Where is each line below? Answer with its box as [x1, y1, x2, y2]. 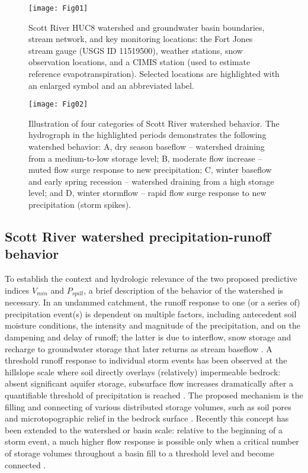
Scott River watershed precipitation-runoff [5, 227, 271, 246]
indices [5, 284, 30, 296]
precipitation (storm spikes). [28, 198, 131, 211]
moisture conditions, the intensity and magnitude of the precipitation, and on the [5, 319, 300, 332]
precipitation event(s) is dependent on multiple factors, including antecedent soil [5, 307, 297, 320]
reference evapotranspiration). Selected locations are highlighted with [28, 67, 280, 80]
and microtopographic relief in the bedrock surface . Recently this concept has [5, 412, 289, 424]
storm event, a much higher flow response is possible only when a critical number [5, 435, 299, 448]
